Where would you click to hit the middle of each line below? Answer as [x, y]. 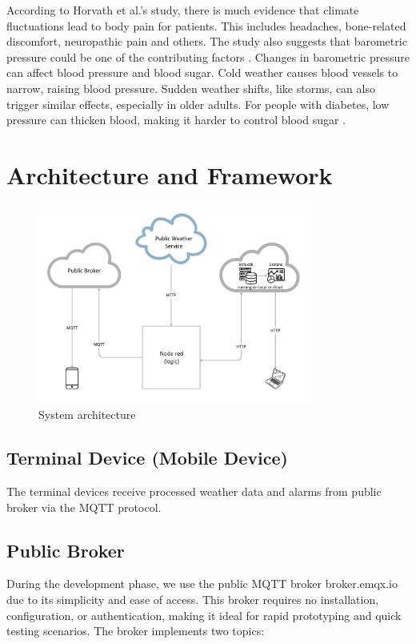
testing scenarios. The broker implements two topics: [136, 631]
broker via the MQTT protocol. [84, 507]
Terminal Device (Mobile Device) [147, 458]
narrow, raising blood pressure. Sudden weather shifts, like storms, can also [191, 88]
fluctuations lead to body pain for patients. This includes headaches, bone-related [206, 25]
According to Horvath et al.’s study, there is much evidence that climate [183, 10]
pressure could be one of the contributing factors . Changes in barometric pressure [208, 56]
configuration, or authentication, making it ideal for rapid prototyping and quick [204, 615]
